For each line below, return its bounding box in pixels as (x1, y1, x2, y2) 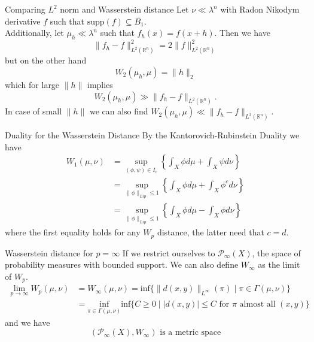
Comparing (5, 3, 45, 15)
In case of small (5, 105, 62, 117)
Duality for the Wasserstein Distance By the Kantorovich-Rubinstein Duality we (5, 129, 300, 141)
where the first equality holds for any (5, 226, 141, 238)
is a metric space (160, 328, 221, 337)
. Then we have (214, 26, 270, 39)
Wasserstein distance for (5, 246, 93, 259)
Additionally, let (5, 26, 64, 39)
